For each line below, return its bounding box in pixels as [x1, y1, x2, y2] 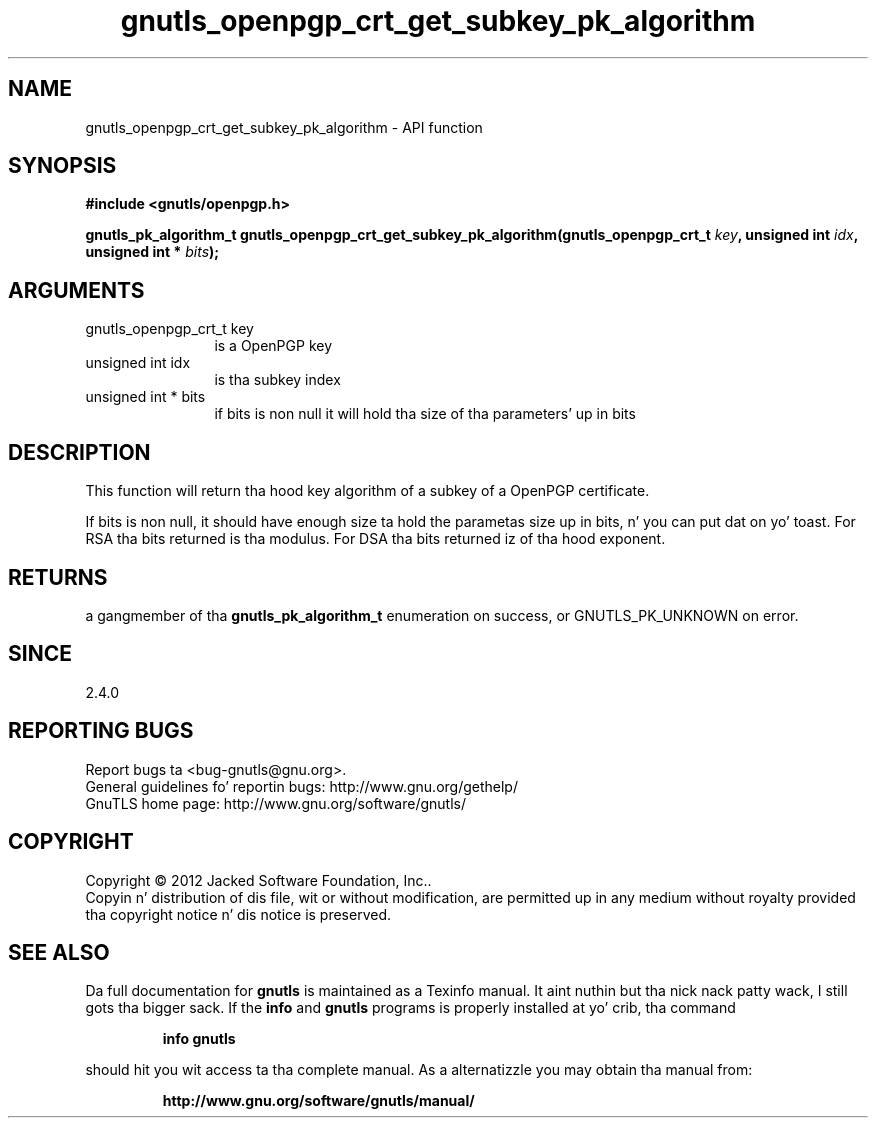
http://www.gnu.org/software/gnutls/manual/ [162, 1092, 475, 1110]
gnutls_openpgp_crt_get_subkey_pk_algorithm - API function [85, 118, 483, 136]
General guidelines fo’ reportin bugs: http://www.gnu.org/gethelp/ [85, 777, 518, 795]
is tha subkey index [214, 371, 341, 389]
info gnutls [162, 1030, 236, 1048]
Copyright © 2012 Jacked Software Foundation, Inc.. [85, 871, 432, 889]
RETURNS [8, 564, 108, 590]
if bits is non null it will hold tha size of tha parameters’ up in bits [214, 405, 636, 423]
